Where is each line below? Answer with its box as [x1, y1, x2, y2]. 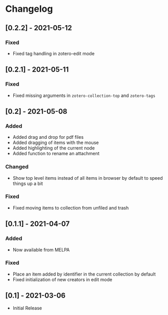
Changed [5, 163, 29, 171]
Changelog [5, 3, 53, 15]
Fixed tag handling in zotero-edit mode [12, 50, 95, 56]
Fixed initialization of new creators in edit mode [12, 276, 112, 282]
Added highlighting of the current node [12, 145, 95, 151]
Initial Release [12, 305, 42, 311]
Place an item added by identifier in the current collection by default [12, 271, 156, 277]
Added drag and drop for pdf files [12, 134, 84, 140]
